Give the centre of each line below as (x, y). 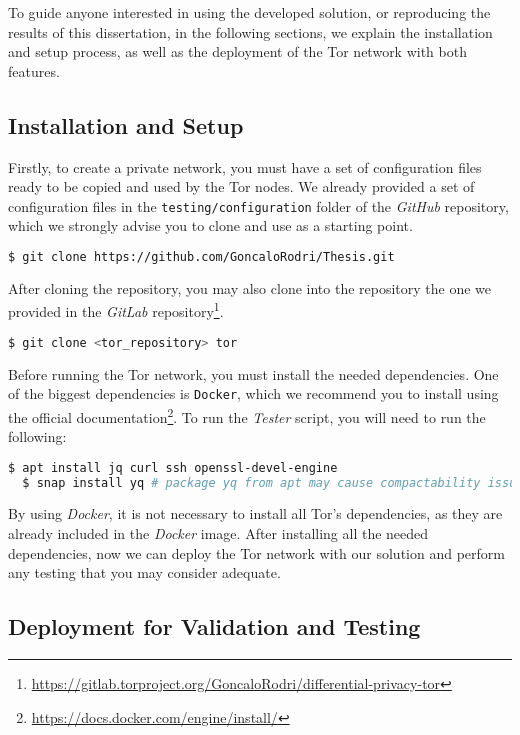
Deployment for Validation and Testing (214, 626)
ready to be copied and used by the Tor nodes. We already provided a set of (241, 186)
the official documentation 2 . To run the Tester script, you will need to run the (247, 415)
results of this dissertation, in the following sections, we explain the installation (250, 31)
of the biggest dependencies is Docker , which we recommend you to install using (253, 393)
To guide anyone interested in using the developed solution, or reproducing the (249, 12)
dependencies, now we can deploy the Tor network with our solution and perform (256, 552)
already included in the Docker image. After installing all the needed (218, 533)
